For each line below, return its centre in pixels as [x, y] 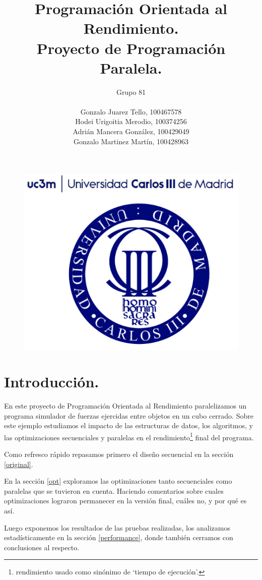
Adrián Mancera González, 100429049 [131, 131]
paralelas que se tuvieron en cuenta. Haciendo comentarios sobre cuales [114, 490]
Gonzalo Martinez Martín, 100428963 [131, 141]
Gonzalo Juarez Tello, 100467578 [131, 111]
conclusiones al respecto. [42, 547]
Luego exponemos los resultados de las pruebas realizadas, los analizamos [117, 527]
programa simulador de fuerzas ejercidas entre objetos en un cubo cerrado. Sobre [129, 415]
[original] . [19, 464]
